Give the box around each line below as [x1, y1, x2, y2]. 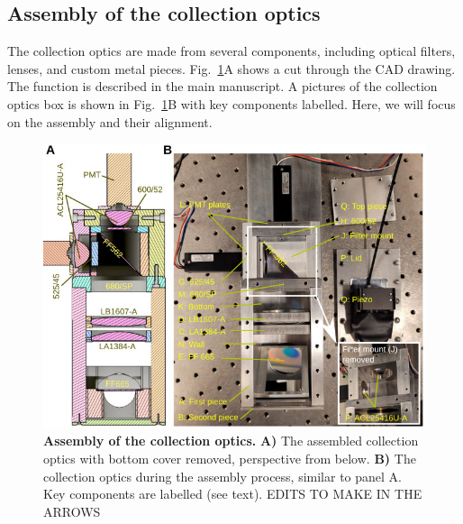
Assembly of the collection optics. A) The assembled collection [43, 431, 419, 450]
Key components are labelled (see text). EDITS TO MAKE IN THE [43, 484, 422, 503]
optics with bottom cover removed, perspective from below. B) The [43, 449, 416, 467]
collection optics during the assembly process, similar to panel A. [43, 466, 403, 485]
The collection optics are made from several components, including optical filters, [7, 41, 456, 60]
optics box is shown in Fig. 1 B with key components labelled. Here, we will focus [7, 94, 456, 113]
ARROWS [43, 501, 101, 520]
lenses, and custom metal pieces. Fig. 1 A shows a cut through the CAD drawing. [7, 59, 456, 78]
